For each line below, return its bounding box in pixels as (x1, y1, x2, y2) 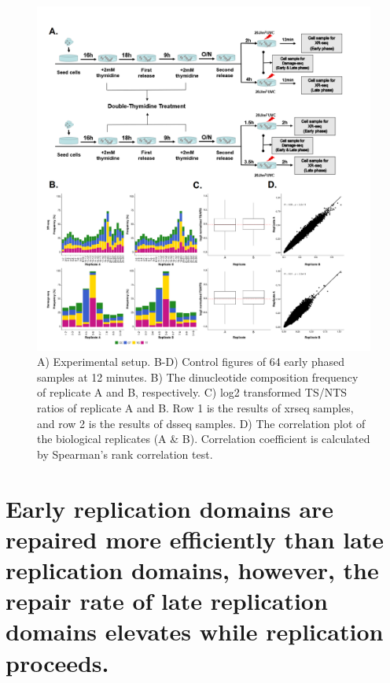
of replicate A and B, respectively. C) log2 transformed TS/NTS (37, 384, 348, 401)
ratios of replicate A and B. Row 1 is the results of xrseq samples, (37, 400, 354, 416)
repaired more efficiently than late (6, 522, 384, 555)
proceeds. (6, 646, 109, 678)
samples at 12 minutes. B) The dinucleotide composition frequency (37, 368, 359, 385)
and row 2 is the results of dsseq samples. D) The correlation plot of (37, 415, 366, 431)
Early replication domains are (6, 492, 334, 524)
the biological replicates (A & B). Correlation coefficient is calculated (37, 430, 370, 447)
